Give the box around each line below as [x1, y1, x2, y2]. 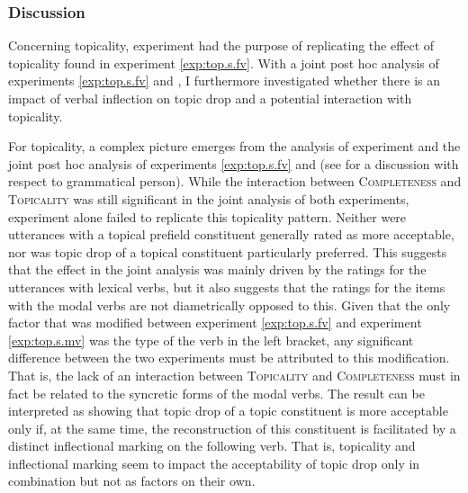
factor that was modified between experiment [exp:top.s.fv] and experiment [8, 313, 422, 332]
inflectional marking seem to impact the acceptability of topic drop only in [8, 453, 420, 472]
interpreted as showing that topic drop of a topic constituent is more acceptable [8, 401, 448, 420]
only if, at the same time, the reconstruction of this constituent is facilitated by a [8, 418, 456, 437]
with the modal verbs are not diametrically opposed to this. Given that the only [8, 295, 451, 314]
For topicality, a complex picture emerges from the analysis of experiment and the [8, 137, 461, 156]
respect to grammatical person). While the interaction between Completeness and [8, 172, 462, 191]
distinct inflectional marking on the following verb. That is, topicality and [8, 436, 416, 455]
